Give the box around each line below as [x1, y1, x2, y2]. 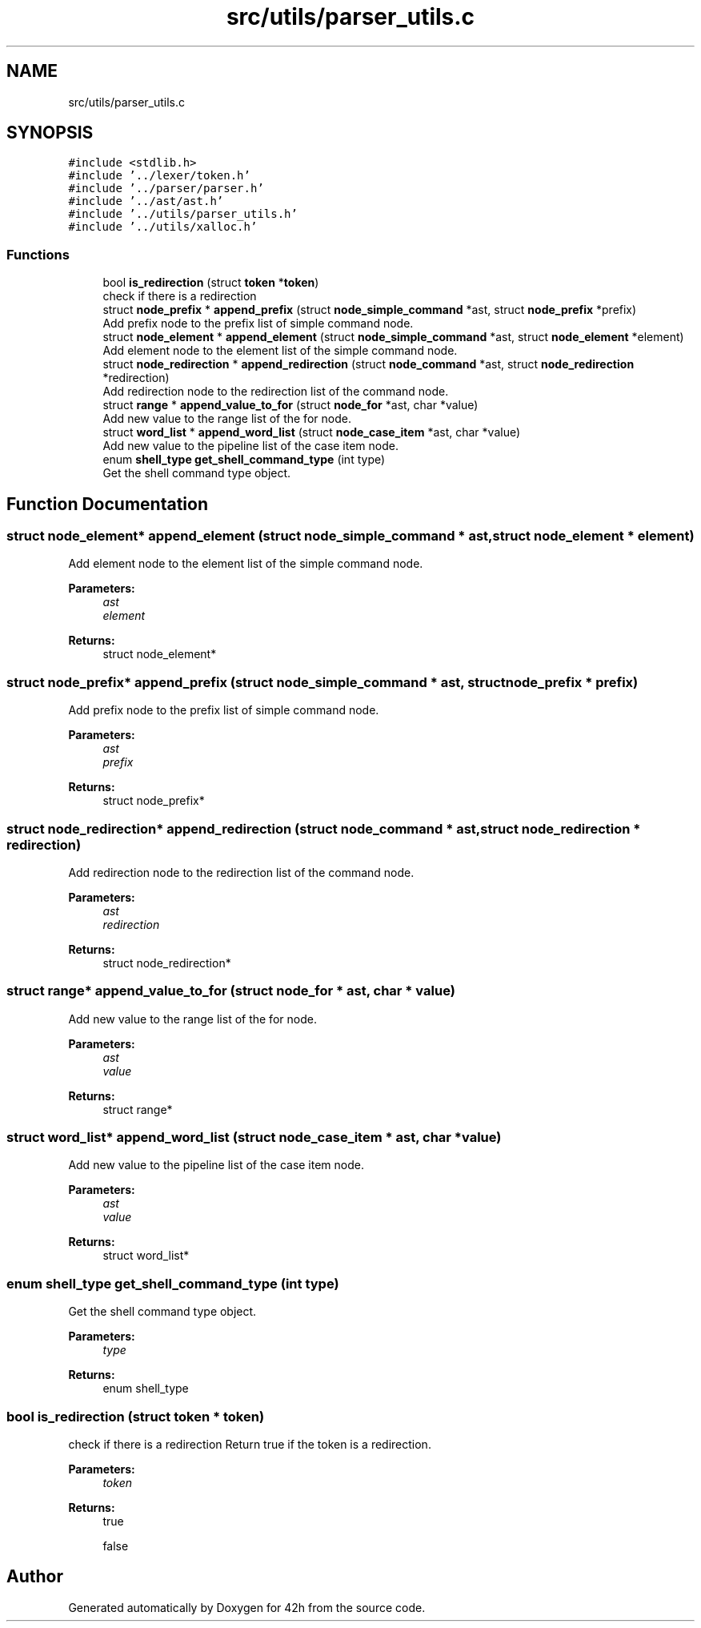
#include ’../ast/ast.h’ [68, 195, 224, 208]
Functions [6, 246, 70, 263]
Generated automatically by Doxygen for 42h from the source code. [68, 1600, 426, 1614]
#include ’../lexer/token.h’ [68, 169, 250, 183]
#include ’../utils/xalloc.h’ [68, 220, 258, 234]
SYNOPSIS [6, 123, 94, 143]
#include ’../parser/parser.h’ [68, 182, 264, 195]
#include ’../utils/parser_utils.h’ [68, 207, 298, 221]
